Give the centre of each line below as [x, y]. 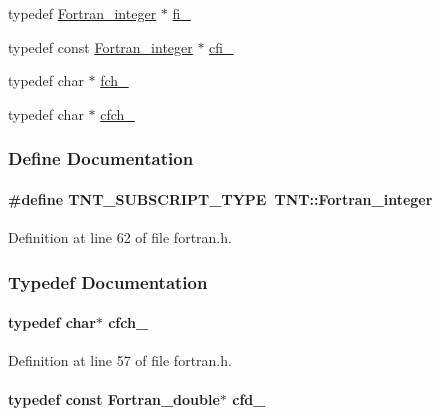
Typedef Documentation [108, 281]
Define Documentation [101, 158]
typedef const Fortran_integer [100, 46]
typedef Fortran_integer [82, 13]
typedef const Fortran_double [114, 399]
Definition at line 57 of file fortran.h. [120, 360]
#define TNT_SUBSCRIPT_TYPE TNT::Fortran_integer [220, 198]
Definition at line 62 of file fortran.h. [120, 237]
